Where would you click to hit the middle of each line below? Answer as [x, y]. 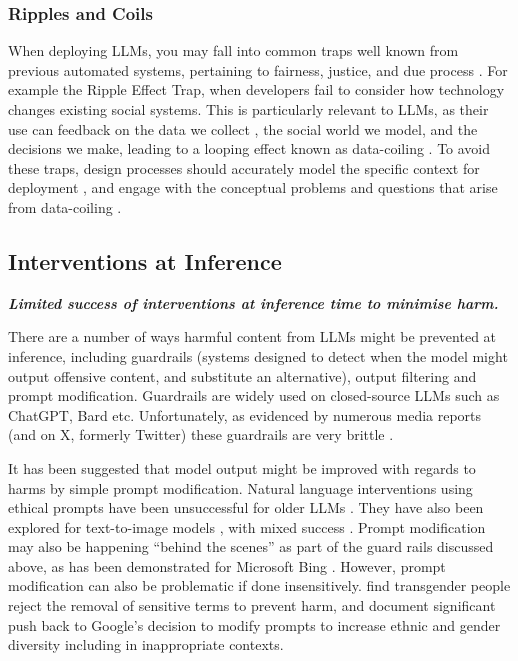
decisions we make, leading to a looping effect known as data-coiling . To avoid [249, 148]
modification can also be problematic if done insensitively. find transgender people [259, 585]
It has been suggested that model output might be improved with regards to [242, 467]
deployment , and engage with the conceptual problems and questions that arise [253, 187]
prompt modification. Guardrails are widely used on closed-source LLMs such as [254, 395]
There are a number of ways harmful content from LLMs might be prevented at [252, 336]
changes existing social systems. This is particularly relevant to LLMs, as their [248, 109]
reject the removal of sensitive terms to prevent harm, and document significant [252, 605]
